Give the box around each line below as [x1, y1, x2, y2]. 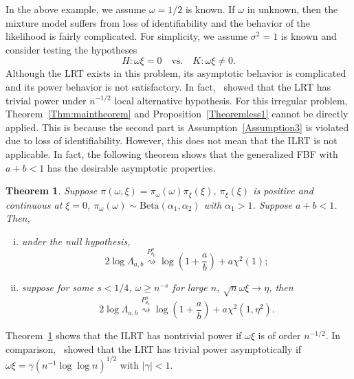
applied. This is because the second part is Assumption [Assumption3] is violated [5, 119, 349, 134]
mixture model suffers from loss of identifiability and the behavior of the [5, 15, 311, 30]
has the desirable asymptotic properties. [47, 160, 216, 174]
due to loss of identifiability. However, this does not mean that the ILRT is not [5, 133, 338, 148]
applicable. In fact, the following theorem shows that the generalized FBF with [5, 146, 338, 161]
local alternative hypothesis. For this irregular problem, [114, 93, 348, 107]
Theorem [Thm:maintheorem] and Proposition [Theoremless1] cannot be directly [5, 106, 349, 121]
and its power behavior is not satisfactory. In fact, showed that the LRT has [5, 79, 331, 93]
